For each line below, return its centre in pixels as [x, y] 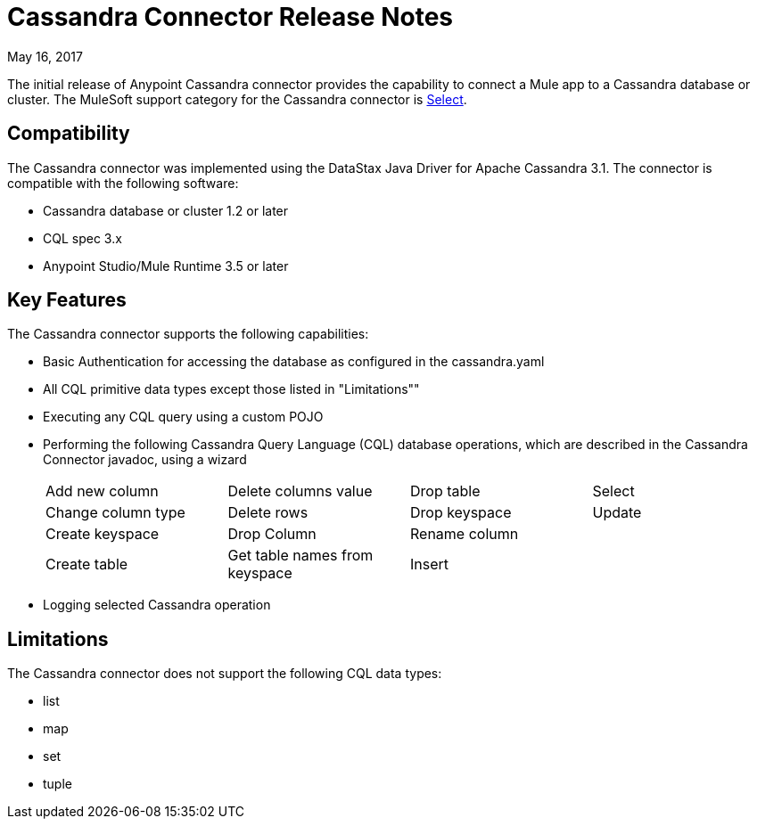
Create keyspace [103, 534]
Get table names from [300, 556]
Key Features [67, 300]
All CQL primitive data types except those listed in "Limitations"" [231, 389]
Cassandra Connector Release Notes [230, 17]
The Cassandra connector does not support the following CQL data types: [225, 674]
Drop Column [272, 534]
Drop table [445, 491]
